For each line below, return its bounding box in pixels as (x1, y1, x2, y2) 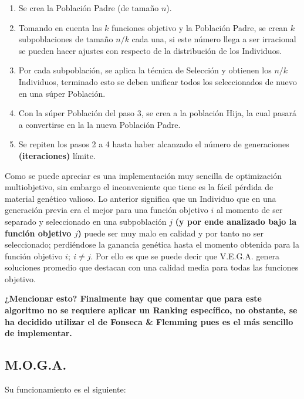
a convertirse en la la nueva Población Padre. (18, 118, 181, 130)
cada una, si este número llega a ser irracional (131, 33, 296, 45)
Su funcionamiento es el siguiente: (5, 383, 126, 395)
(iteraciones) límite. (18, 149, 96, 161)
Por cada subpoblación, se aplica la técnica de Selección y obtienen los (18, 64, 272, 76)
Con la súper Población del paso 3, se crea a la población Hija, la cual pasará (18, 107, 296, 119)
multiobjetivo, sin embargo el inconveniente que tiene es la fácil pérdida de (5, 181, 273, 193)
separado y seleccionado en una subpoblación (5, 215, 167, 227)
